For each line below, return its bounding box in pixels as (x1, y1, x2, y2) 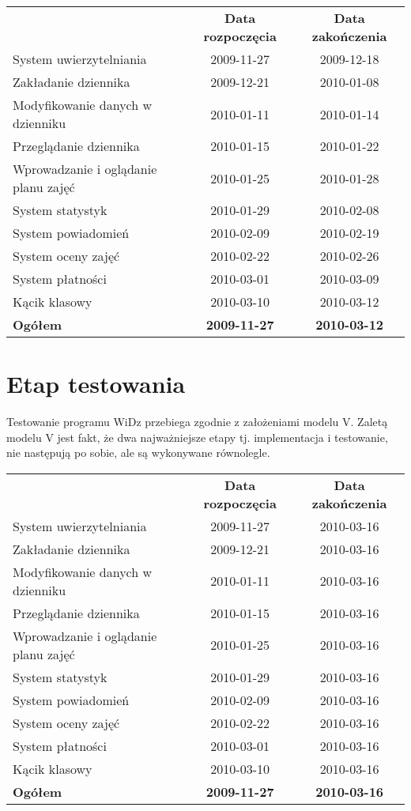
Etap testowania (6, 368, 186, 400)
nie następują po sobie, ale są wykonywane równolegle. (6, 444, 270, 461)
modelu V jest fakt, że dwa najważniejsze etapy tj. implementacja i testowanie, (6, 428, 388, 445)
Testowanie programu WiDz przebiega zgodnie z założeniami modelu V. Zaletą (6, 413, 388, 430)
